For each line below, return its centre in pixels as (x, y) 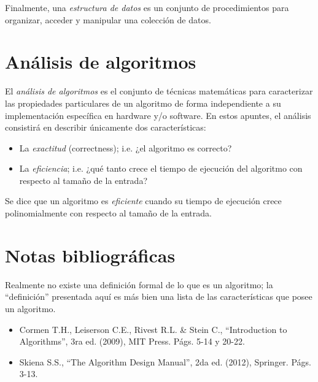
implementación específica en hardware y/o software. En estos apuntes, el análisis (158, 115)
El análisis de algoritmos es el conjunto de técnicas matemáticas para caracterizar (159, 91)
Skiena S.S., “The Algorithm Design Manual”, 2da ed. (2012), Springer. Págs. (165, 361)
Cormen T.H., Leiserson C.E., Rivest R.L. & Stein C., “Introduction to (153, 329)
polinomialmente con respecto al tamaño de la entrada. (108, 213)
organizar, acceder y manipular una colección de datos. (108, 19)
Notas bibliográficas (90, 255)
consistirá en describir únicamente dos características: (106, 127)
